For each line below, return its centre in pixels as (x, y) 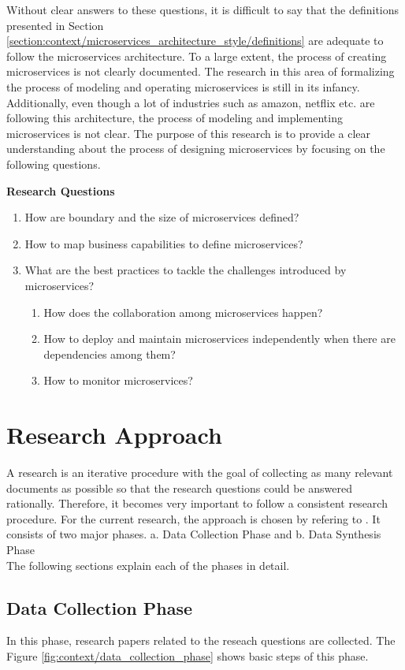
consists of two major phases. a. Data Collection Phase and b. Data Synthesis (194, 534)
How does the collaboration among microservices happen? (183, 312)
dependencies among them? (110, 354)
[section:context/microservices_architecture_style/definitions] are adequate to (195, 41)
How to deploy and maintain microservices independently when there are (219, 339)
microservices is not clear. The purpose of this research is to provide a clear (189, 133)
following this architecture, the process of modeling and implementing (175, 118)
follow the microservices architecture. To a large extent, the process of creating (197, 56)
